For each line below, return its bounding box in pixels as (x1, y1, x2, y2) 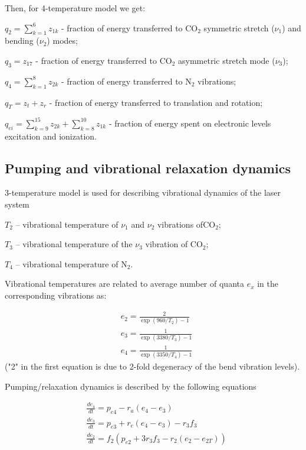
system (5, 198, 29, 211)
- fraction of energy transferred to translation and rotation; (49, 96, 263, 108)
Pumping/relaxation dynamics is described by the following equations (5, 380, 256, 392)
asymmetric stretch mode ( (177, 54, 275, 66)
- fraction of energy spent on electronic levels (108, 116, 271, 129)
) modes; (47, 34, 78, 47)
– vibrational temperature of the (15, 238, 133, 250)
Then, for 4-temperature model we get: (5, 2, 146, 14)
